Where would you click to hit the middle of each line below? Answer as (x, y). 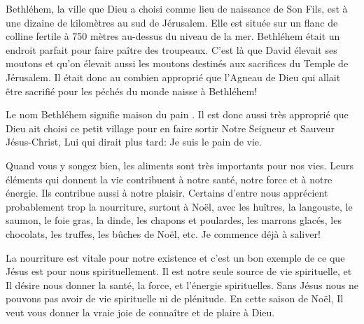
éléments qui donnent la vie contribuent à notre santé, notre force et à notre (169, 179)
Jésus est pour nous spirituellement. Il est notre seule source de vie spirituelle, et (179, 271)
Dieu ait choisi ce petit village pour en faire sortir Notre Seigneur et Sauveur (170, 128)
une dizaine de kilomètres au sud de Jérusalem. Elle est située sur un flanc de (172, 22)
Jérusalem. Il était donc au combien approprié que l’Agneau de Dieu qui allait (173, 77)
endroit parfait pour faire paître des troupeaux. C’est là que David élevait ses (171, 49)
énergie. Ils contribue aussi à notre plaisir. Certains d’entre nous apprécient (167, 193)
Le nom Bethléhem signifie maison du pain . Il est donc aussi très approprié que (177, 114)
